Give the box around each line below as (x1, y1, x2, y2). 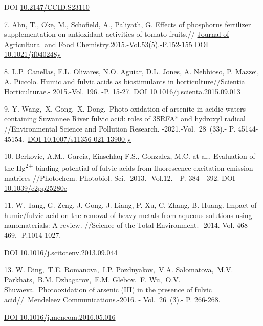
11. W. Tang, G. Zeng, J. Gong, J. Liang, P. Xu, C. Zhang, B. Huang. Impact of (4, 200, 257, 210)
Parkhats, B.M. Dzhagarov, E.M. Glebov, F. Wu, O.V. (4, 274, 181, 285)
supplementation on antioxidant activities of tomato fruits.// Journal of (4, 29, 229, 39)
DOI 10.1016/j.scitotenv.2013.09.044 (4, 247, 118, 257)
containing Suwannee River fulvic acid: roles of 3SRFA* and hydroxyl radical (4, 113, 246, 124)
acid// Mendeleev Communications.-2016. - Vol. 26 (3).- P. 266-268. (4, 294, 221, 305)
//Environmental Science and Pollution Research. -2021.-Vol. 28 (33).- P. (4, 123, 236, 134)
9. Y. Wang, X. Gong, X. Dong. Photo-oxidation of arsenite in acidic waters (4, 103, 246, 114)
